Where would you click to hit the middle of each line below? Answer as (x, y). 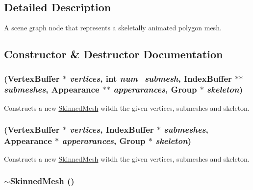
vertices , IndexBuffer (112, 130)
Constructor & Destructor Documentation (114, 54)
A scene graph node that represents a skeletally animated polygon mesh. (113, 28)
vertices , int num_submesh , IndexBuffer (151, 78)
